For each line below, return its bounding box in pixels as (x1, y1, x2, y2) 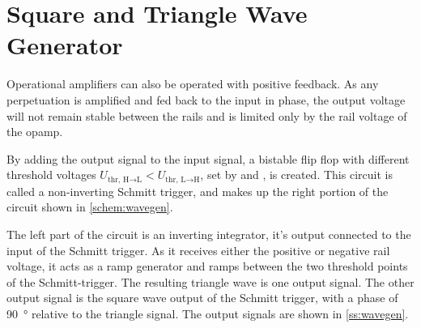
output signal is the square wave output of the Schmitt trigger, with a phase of (6, 289, 398, 306)
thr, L (165, 175, 186, 184)
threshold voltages (6, 166, 96, 183)
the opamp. (6, 123, 63, 140)
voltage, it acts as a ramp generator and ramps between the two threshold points (6, 258, 408, 275)
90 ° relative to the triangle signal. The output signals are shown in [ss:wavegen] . (6, 305, 409, 322)
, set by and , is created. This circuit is (200, 166, 393, 183)
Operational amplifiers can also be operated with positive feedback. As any (6, 75, 379, 92)
